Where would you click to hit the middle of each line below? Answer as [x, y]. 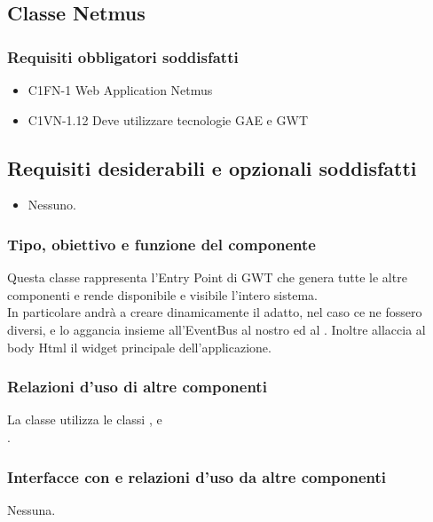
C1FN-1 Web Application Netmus [120, 90]
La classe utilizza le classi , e [85, 419]
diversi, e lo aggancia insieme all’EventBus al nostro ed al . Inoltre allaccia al [216, 329]
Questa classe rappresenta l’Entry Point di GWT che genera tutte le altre [207, 277]
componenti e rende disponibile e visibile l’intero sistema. [162, 294]
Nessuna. [31, 509]
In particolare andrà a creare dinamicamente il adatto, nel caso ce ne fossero [215, 312]
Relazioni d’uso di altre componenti [137, 387]
